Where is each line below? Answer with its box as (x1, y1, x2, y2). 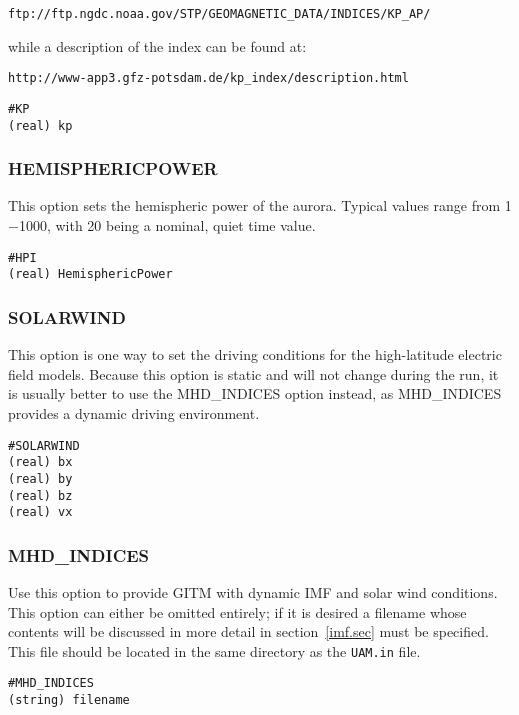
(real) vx (8, 505, 73, 520)
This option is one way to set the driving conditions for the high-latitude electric (8, 344, 502, 365)
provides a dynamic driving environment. (8, 402, 260, 423)
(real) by (8, 471, 73, 486)
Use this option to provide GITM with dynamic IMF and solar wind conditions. (8, 582, 498, 603)
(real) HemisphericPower (8, 267, 173, 282)
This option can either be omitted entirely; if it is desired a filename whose (8, 601, 467, 622)
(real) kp (8, 118, 73, 133)
